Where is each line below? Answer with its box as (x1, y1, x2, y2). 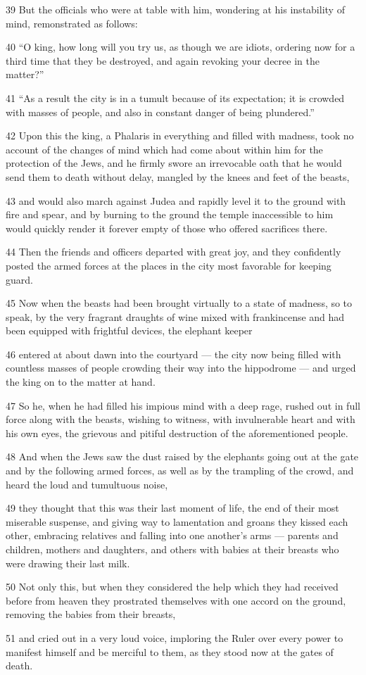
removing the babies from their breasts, (6, 607, 176, 622)
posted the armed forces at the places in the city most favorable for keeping (6, 258, 332, 272)
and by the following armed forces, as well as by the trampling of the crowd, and (6, 463, 354, 478)
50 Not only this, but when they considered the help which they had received (6, 579, 339, 594)
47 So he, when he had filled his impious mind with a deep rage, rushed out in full (6, 398, 360, 412)
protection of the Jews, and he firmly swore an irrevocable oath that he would (6, 156, 342, 170)
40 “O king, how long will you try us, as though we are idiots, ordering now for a (6, 39, 355, 54)
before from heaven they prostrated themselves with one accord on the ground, (6, 593, 346, 607)
